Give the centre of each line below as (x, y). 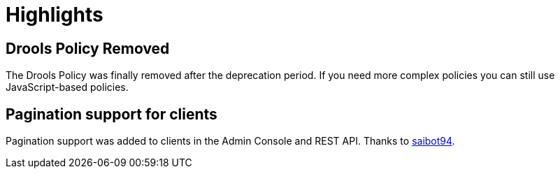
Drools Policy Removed (88, 48)
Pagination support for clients (112, 114)
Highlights (55, 15)
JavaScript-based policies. (67, 87)
